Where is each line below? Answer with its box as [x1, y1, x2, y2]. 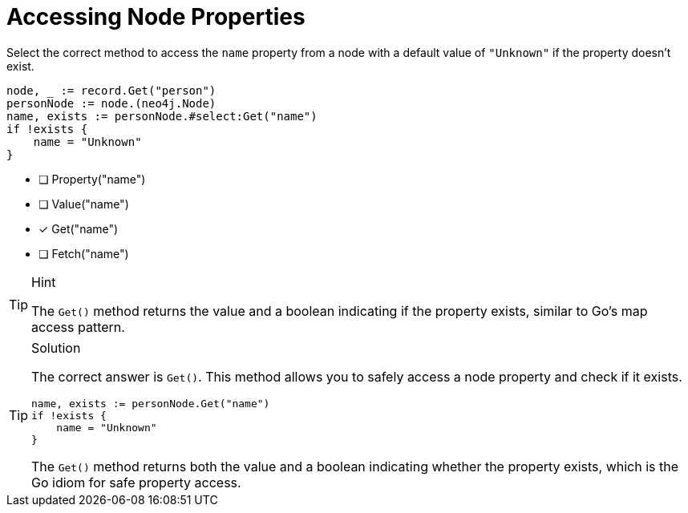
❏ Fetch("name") [38, 246, 129, 261]
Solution [31, 339, 81, 356]
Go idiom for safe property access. [31, 474, 241, 491]
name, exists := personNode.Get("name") [31, 397, 270, 410]
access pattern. [31, 318, 125, 335]
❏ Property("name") [38, 172, 146, 186]
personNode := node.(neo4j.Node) [6, 96, 217, 110]
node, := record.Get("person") [6, 83, 217, 97]
